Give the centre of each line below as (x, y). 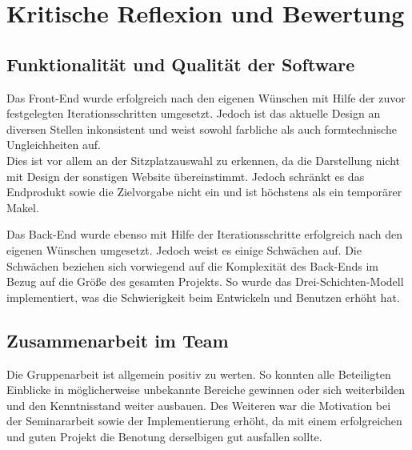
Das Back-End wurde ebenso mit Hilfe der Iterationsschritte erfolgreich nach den (204, 234)
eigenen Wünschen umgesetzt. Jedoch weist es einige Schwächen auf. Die (184, 249)
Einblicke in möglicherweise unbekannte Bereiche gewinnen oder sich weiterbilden (206, 390)
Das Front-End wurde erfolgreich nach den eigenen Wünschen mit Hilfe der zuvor (206, 97)
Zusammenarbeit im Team (118, 340)
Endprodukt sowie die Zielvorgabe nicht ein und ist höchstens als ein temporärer (204, 192)
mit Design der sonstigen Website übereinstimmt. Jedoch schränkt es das (186, 176)
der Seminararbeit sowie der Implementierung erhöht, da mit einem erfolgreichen (204, 421)
